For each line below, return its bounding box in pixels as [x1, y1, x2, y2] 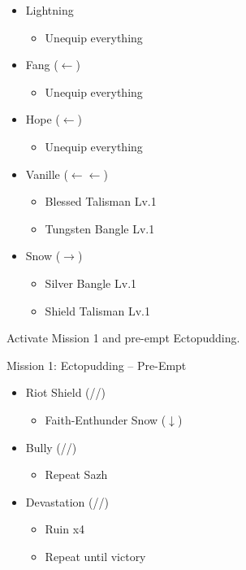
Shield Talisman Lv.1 [45, 302, 150, 319]
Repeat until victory [45, 547, 146, 564]
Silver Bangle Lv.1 [45, 274, 137, 291]
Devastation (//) [25, 493, 109, 510]
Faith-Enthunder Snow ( [45, 411, 166, 428]
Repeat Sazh [45, 466, 108, 483]
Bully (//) [25, 438, 77, 455]
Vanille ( [25, 165, 68, 182]
